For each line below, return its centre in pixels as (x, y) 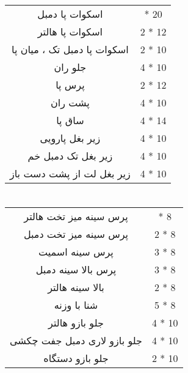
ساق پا (70, 120)
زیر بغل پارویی (70, 138)
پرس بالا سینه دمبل (76, 270)
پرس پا (70, 85)
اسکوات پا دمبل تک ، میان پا (70, 49)
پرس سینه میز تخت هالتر (76, 216)
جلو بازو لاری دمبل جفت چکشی (76, 341)
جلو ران (70, 67)
